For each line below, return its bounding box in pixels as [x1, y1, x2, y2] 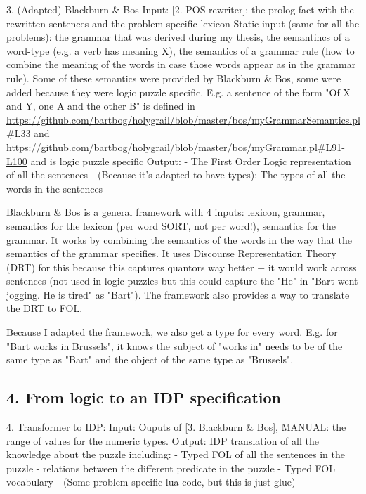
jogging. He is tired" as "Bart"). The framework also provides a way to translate [6, 287, 350, 301]
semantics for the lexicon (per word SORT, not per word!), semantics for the [6, 218, 336, 233]
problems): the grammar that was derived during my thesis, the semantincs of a [6, 30, 350, 44]
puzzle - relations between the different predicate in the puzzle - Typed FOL [6, 460, 335, 475]
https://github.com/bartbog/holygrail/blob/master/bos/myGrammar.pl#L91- [6, 139, 345, 154]
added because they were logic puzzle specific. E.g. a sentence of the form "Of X [6, 84, 351, 99]
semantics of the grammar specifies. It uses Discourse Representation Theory [6, 246, 336, 261]
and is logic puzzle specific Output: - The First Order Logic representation [30, 153, 351, 168]
